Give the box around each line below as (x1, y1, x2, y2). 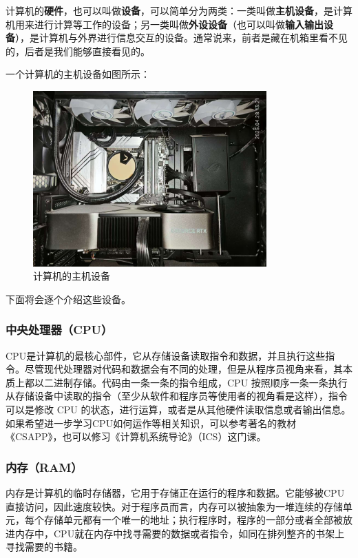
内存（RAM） (6, 458, 83, 475)
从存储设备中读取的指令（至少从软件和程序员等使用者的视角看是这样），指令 (6, 389, 348, 403)
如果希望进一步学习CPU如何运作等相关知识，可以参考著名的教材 (6, 415, 297, 430)
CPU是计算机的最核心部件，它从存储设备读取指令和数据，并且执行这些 (6, 348, 326, 362)
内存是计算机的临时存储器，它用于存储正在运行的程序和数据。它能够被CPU (6, 485, 345, 499)
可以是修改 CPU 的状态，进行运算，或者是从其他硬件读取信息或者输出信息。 (6, 402, 351, 416)
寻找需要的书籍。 (6, 539, 83, 554)
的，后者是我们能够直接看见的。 (6, 43, 150, 58)
